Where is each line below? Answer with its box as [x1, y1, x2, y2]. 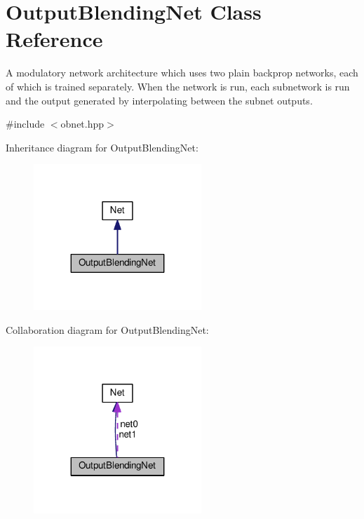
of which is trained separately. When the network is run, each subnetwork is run [6, 79, 350, 93]
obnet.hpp [60, 116, 105, 131]
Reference [6, 25, 103, 53]
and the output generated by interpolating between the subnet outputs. [6, 93, 313, 107]
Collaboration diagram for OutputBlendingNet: [6, 322, 209, 337]
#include [6, 116, 45, 131]
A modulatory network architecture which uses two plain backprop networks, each [6, 65, 358, 80]
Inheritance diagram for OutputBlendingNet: [6, 140, 198, 154]
